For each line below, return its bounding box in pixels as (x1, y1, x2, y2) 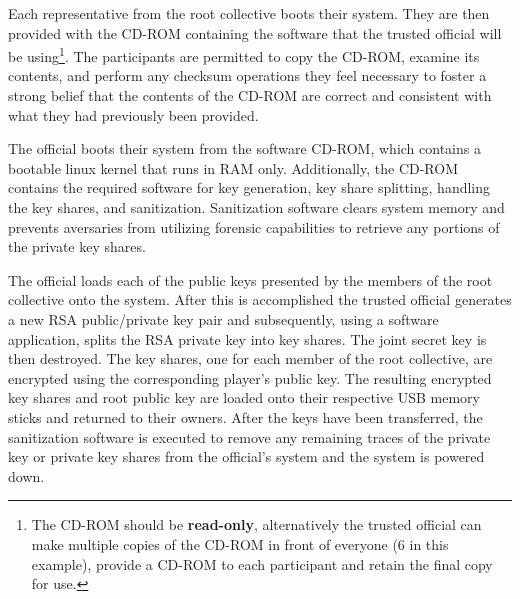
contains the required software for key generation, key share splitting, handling (8, 177, 491, 198)
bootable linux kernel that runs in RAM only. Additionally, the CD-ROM (8, 157, 458, 178)
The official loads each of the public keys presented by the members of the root (8, 269, 493, 290)
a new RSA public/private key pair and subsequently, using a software (8, 308, 439, 329)
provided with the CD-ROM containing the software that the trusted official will (8, 22, 502, 43)
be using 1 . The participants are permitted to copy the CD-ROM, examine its (8, 43, 480, 66)
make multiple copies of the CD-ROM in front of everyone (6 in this (31, 533, 449, 554)
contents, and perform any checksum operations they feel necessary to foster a (8, 65, 487, 86)
